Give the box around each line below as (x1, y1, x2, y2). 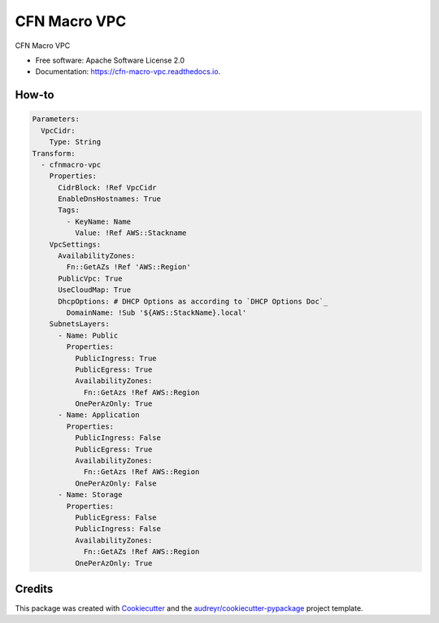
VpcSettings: (49, 240, 102, 249)
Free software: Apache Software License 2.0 (35, 55, 185, 65)
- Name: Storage (58, 490, 123, 499)
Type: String (49, 137, 102, 146)
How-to (15, 88, 54, 102)
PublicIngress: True (74, 354, 158, 363)
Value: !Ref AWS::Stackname (74, 229, 187, 237)
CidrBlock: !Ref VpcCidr (58, 183, 158, 192)
